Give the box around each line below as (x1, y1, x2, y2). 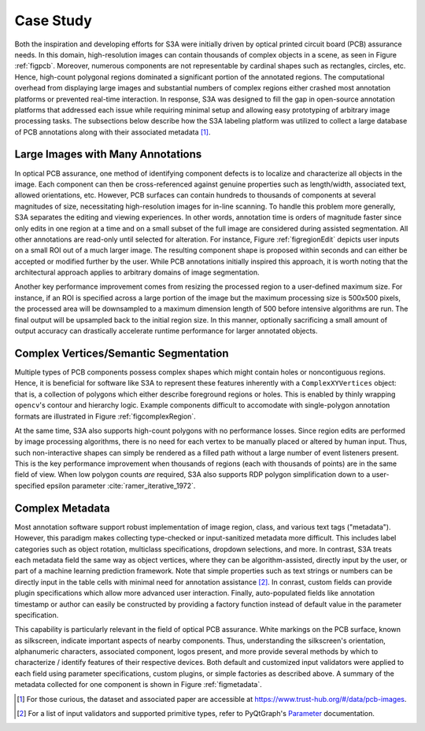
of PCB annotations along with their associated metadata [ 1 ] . (14, 127, 211, 137)
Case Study (14, 12, 92, 29)
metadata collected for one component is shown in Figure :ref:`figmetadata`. (14, 680, 263, 689)
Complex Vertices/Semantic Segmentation (14, 346, 229, 360)
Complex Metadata (14, 501, 110, 515)
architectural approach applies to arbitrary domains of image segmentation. (14, 268, 260, 277)
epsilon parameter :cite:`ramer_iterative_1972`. (46, 481, 196, 490)
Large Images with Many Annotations (14, 148, 202, 161)
